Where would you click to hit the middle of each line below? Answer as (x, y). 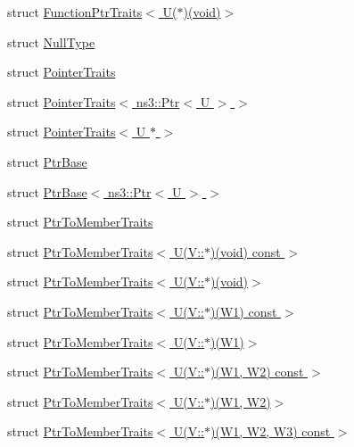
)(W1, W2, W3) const (271, 431)
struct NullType (51, 41)
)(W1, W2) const (257, 372)
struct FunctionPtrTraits (75, 12)
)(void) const (246, 251)
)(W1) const (244, 311)
